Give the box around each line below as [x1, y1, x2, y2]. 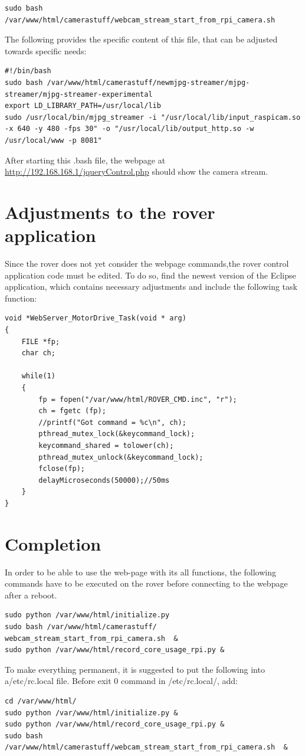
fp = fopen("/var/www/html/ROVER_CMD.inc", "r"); [38, 395, 237, 404]
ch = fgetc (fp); [38, 407, 106, 415]
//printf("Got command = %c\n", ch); [38, 418, 186, 427]
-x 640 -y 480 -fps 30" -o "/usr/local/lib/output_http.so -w [5, 125, 254, 133]
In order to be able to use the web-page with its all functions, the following [5, 565, 276, 578]
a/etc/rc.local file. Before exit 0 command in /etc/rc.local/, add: [5, 675, 238, 687]
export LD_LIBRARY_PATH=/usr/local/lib [5, 102, 161, 110]
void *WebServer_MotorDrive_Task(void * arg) [5, 314, 186, 323]
